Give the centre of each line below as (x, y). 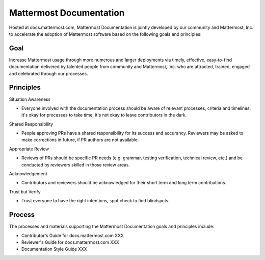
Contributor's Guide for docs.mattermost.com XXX (73, 236)
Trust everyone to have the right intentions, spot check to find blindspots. (95, 201)
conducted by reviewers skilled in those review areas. (76, 165)
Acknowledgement (28, 174)
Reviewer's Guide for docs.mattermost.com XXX (70, 242)
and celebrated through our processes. (49, 73)
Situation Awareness (30, 99)
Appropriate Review (29, 149)
